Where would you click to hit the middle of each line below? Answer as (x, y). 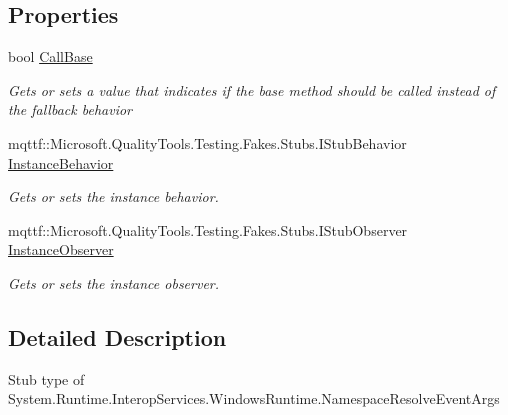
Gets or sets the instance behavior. (113, 196)
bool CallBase (50, 56)
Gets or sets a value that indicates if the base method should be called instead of (252, 89)
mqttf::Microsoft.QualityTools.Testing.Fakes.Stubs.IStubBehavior (207, 142)
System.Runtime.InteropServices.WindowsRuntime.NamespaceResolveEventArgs (254, 398)
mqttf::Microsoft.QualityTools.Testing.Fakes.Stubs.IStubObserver (208, 229)
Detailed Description (117, 336)
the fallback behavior (70, 109)
